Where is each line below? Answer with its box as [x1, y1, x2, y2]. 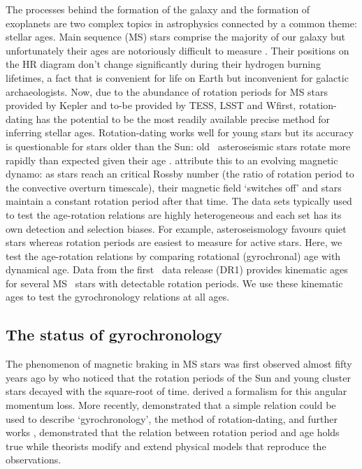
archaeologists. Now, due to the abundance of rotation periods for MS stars [6, 84, 328, 99]
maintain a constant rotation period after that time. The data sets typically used [6, 194, 352, 208]
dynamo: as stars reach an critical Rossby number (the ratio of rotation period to [6, 166, 354, 181]
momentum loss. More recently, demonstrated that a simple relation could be [6, 398, 336, 412]
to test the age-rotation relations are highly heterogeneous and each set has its [6, 207, 342, 222]
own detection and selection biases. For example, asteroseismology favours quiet [6, 221, 347, 236]
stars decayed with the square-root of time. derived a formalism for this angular [6, 384, 347, 398]
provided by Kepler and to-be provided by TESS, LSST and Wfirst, [6, 98, 296, 113]
